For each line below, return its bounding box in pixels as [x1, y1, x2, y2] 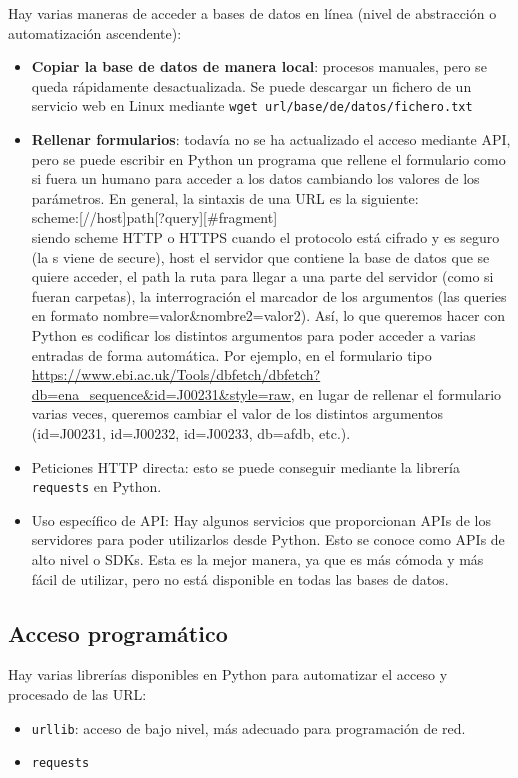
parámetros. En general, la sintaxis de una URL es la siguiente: [31, 187, 419, 208]
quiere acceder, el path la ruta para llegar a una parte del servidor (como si [31, 266, 494, 287]
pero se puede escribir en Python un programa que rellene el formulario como [31, 148, 506, 169]
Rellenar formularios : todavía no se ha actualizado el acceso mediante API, [31, 129, 511, 150]
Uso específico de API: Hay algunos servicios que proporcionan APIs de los [31, 509, 491, 530]
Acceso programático [8, 617, 228, 648]
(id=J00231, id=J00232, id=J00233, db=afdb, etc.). [31, 422, 351, 443]
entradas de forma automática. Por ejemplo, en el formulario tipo [31, 344, 432, 365]
